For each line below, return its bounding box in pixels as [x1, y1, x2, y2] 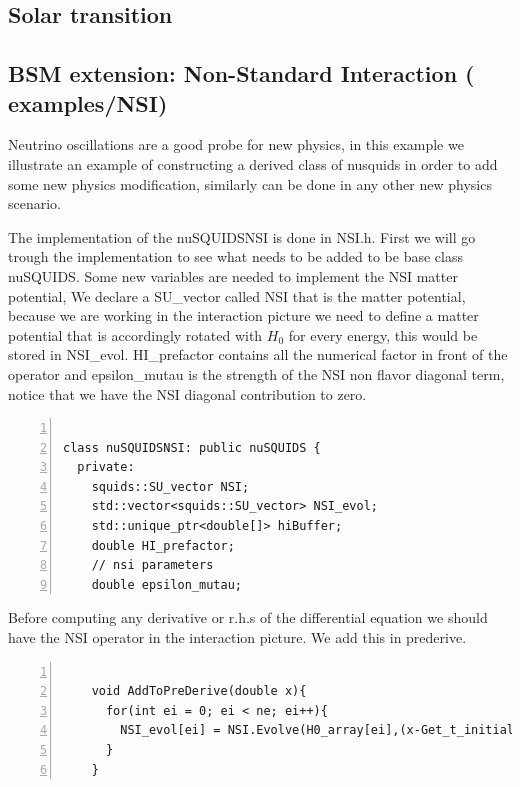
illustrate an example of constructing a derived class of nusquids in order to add [8, 153, 498, 174]
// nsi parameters [91, 558, 214, 573]
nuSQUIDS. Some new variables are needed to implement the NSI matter [8, 265, 458, 286]
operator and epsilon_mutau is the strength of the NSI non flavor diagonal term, [8, 363, 505, 384]
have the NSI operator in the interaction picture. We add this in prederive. [8, 627, 467, 648]
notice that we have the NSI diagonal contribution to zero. [8, 383, 367, 404]
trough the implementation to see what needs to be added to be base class [8, 246, 463, 267]
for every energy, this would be [288, 324, 478, 345]
